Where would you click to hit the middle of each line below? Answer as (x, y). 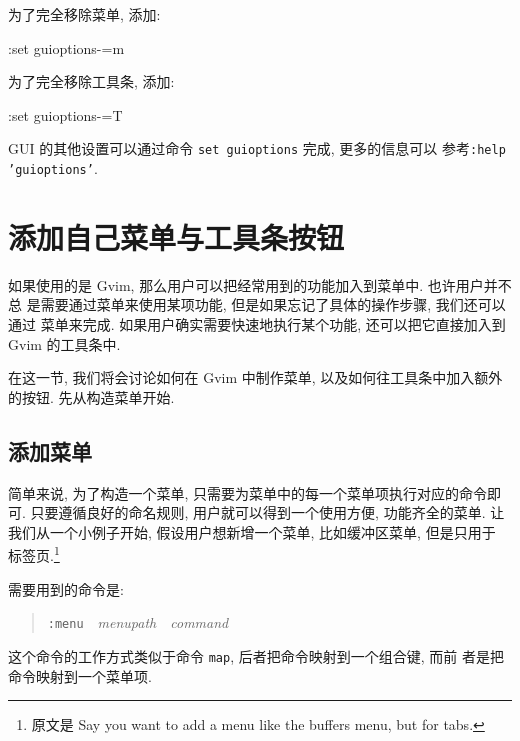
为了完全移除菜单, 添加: (84, 14)
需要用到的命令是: (66, 588)
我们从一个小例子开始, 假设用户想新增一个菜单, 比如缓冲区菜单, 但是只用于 (252, 531)
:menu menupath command (138, 622)
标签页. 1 (34, 554)
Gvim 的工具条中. (64, 343)
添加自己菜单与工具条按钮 (176, 236)
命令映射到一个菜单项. (80, 675)
